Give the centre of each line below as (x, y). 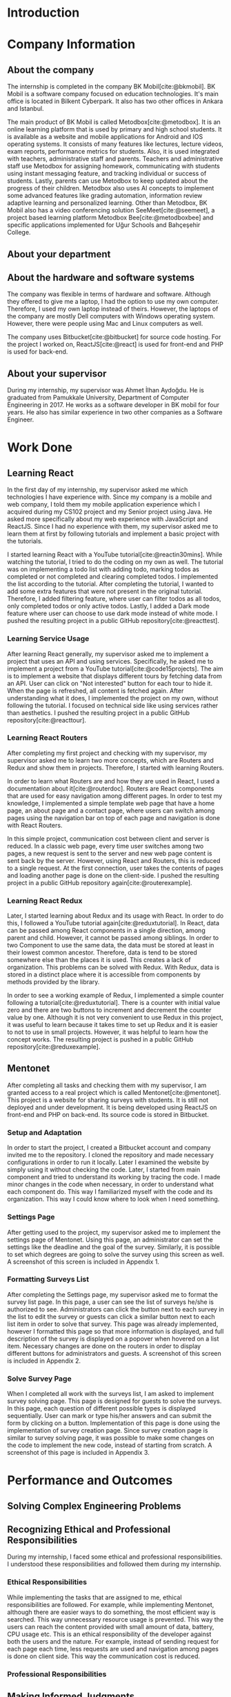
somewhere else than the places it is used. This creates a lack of (99, 960)
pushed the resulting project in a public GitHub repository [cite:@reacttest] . (113, 621)
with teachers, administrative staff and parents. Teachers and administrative (115, 159)
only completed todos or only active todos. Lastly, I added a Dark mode (109, 606)
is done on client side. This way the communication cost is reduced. (104, 1656)
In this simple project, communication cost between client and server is (108, 838)
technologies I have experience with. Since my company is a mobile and (110, 497)
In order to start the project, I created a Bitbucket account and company (109, 1147)
